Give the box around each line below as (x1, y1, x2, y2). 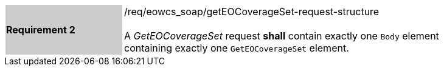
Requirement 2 (6, 24, 75, 36)
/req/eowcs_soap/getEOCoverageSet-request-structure (124, 5, 380, 18)
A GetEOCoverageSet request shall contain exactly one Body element (124, 30, 439, 42)
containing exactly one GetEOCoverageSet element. (124, 42, 349, 54)
